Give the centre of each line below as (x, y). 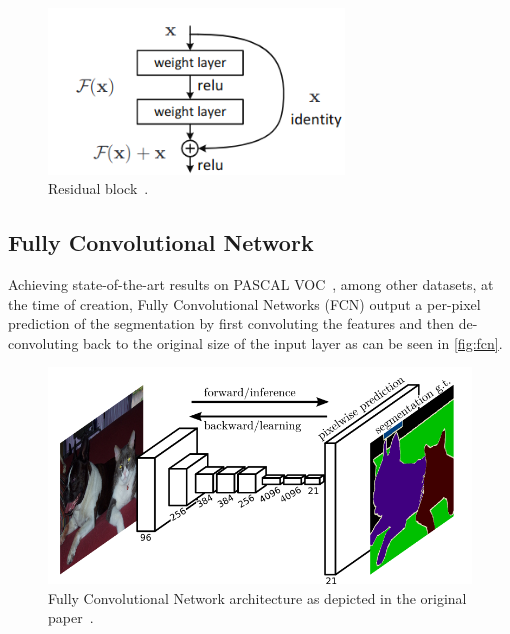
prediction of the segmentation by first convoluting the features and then (231, 323)
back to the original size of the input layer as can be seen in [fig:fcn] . (293, 342)
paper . (71, 617)
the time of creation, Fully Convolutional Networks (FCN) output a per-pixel (244, 303)
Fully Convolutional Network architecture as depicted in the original (257, 597)
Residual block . (98, 188)
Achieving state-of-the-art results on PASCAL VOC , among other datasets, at (251, 284)
